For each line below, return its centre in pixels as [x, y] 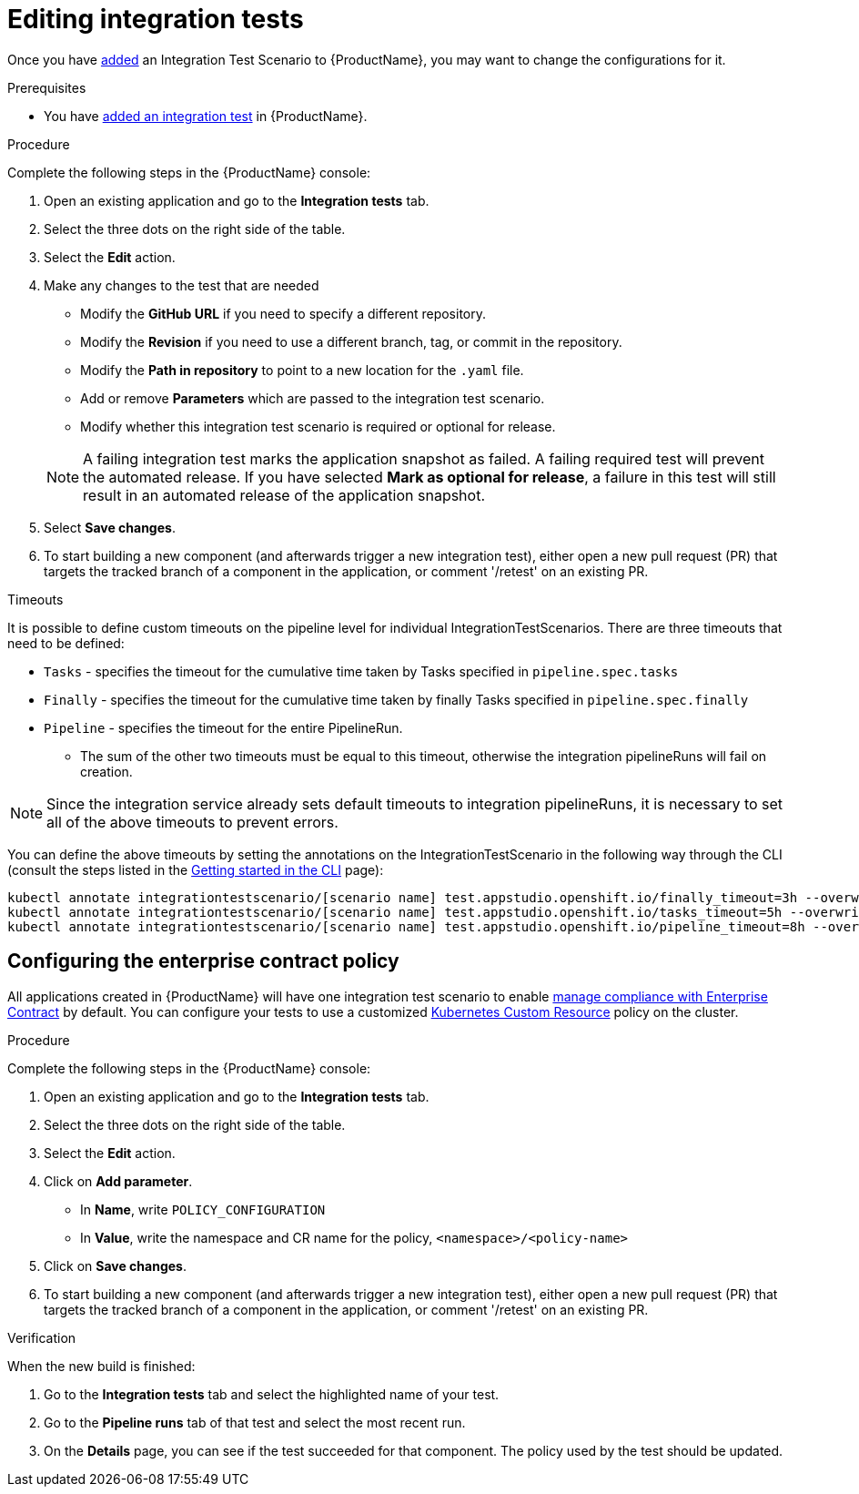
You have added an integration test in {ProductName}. [206, 116]
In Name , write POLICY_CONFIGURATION [203, 1209]
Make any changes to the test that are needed [182, 285]
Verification [42, 1337]
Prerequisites [47, 87]
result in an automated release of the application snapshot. [284, 495]
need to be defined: [66, 643]
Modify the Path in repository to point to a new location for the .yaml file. [302, 370]
